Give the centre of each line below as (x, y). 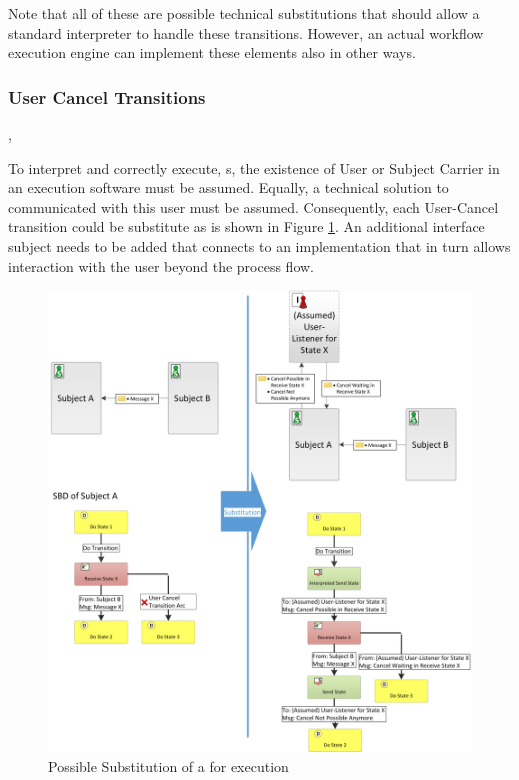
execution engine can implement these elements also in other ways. (212, 52)
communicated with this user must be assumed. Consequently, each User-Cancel (253, 206)
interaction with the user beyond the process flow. (161, 265)
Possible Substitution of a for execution (168, 765)
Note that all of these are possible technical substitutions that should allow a (244, 13)
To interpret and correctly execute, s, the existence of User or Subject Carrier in (254, 167)
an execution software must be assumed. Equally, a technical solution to (228, 187)
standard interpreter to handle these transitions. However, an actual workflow (246, 32)
